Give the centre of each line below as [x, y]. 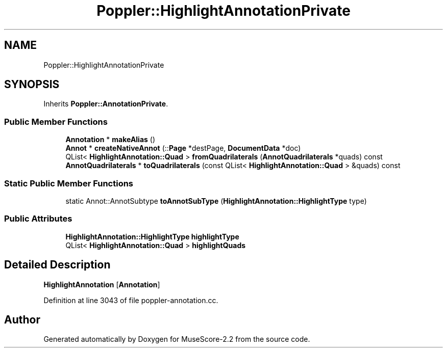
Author [22, 319]
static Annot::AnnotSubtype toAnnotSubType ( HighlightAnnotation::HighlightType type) [216, 201]
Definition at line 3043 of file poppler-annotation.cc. [131, 300]
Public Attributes [38, 219]
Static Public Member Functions [69, 183]
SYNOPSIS [32, 85]
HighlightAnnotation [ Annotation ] [102, 284]
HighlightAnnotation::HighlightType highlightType [152, 236]
